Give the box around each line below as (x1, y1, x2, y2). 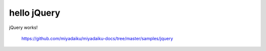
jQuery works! (9, 25, 38, 30)
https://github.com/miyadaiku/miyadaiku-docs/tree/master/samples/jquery (21, 35, 173, 41)
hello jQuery (9, 7, 61, 18)
